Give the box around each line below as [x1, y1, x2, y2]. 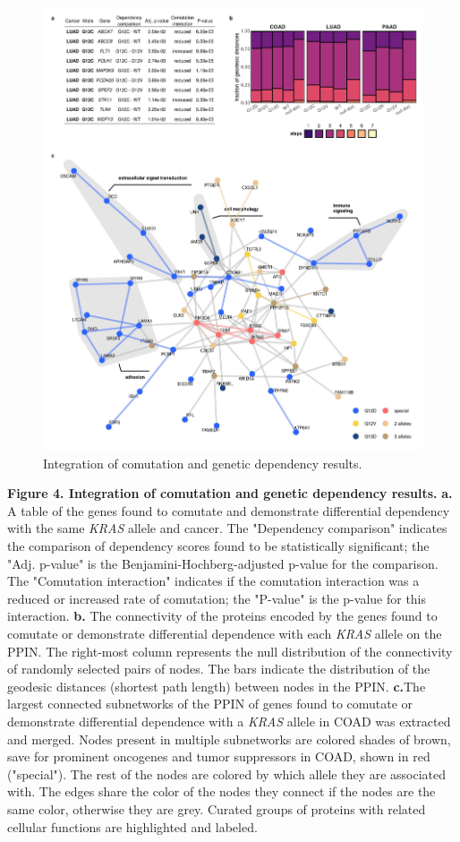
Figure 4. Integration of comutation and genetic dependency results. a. [7, 484, 453, 503]
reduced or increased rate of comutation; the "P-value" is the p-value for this [7, 589, 427, 607]
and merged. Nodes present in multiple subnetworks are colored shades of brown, [7, 729, 451, 748]
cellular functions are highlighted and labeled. [7, 817, 258, 836]
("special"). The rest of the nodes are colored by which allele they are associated [7, 764, 447, 783]
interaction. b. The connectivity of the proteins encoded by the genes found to [7, 606, 438, 625]
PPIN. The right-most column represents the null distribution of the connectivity [7, 641, 453, 660]
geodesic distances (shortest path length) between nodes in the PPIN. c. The [7, 676, 426, 695]
